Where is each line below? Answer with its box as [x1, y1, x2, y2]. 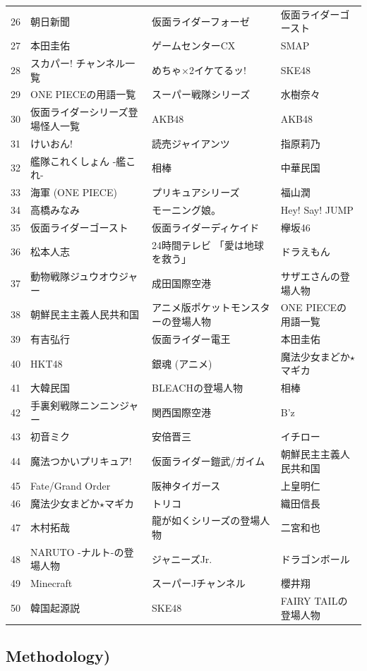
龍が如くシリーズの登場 [152, 513, 260, 528]
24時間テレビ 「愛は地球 [152, 237, 264, 252]
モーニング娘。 [152, 202, 222, 217]
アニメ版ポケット [152, 300, 231, 315]
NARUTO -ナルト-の [30, 544, 124, 559]
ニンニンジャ [79, 398, 139, 412]
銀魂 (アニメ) [152, 356, 212, 370]
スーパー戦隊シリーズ [152, 87, 251, 102]
